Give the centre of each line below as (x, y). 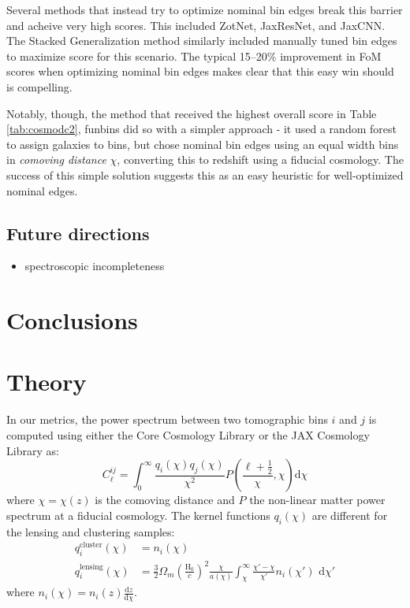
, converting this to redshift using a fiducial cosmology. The (260, 159)
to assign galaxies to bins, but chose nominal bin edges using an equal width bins (203, 144)
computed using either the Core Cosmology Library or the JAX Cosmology (188, 435)
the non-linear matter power (317, 500)
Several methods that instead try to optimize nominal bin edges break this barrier (205, 9)
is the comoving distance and (165, 500)
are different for (350, 515)
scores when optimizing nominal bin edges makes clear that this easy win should (200, 71)
